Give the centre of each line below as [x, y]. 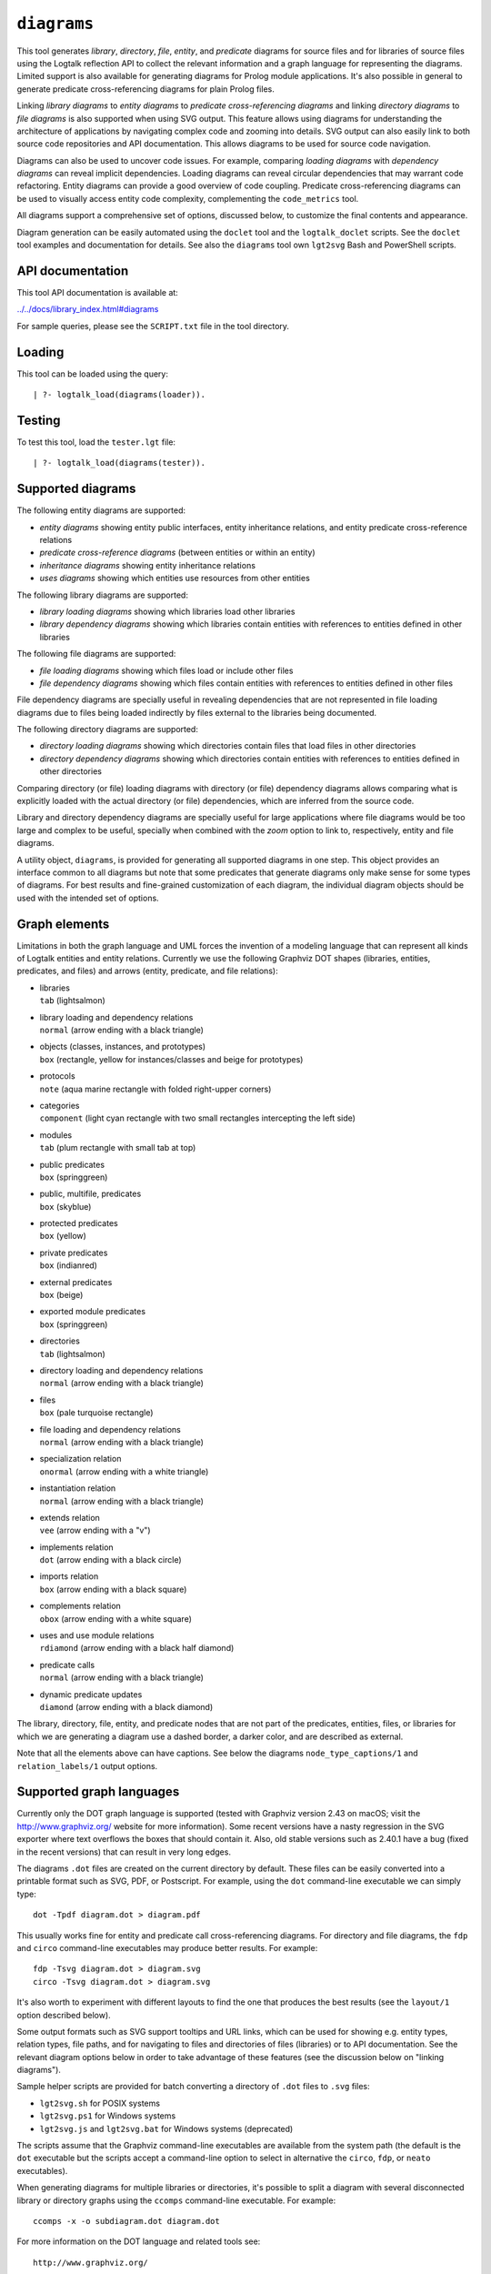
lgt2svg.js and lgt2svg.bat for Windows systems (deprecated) [166, 2128]
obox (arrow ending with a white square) [116, 1618]
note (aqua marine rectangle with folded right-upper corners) [155, 1089]
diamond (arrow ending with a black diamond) [126, 1706]
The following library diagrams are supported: [102, 595]
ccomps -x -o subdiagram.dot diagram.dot [126, 2221]
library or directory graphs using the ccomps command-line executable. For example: [176, 2200]
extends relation [70, 1517]
